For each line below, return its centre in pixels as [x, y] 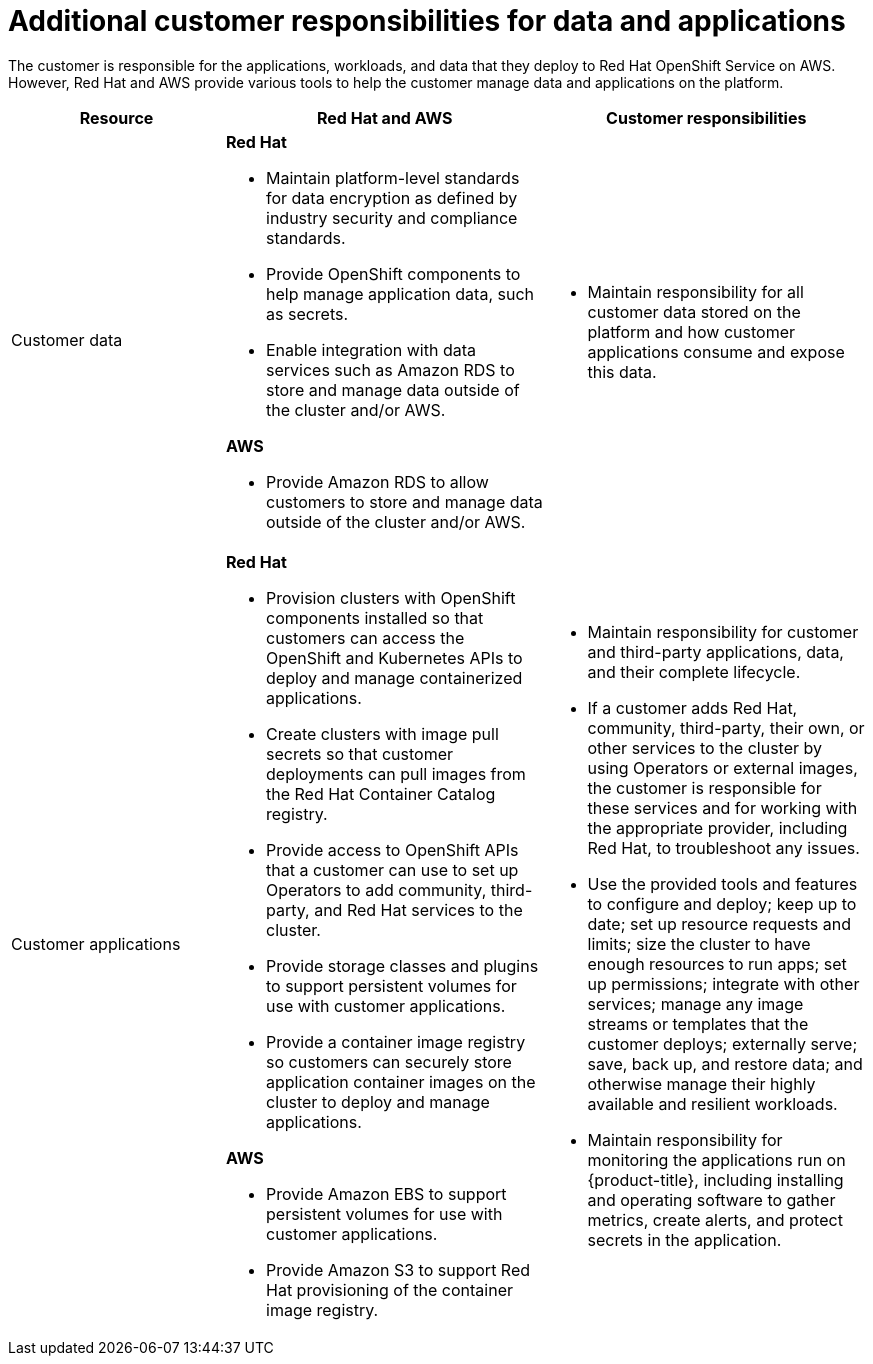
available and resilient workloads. [712, 1103]
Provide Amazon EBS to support [386, 1193]
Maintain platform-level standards [393, 177]
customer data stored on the [694, 311]
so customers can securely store [389, 1061]
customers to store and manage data [404, 501]
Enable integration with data [371, 349]
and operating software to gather [711, 1199]
